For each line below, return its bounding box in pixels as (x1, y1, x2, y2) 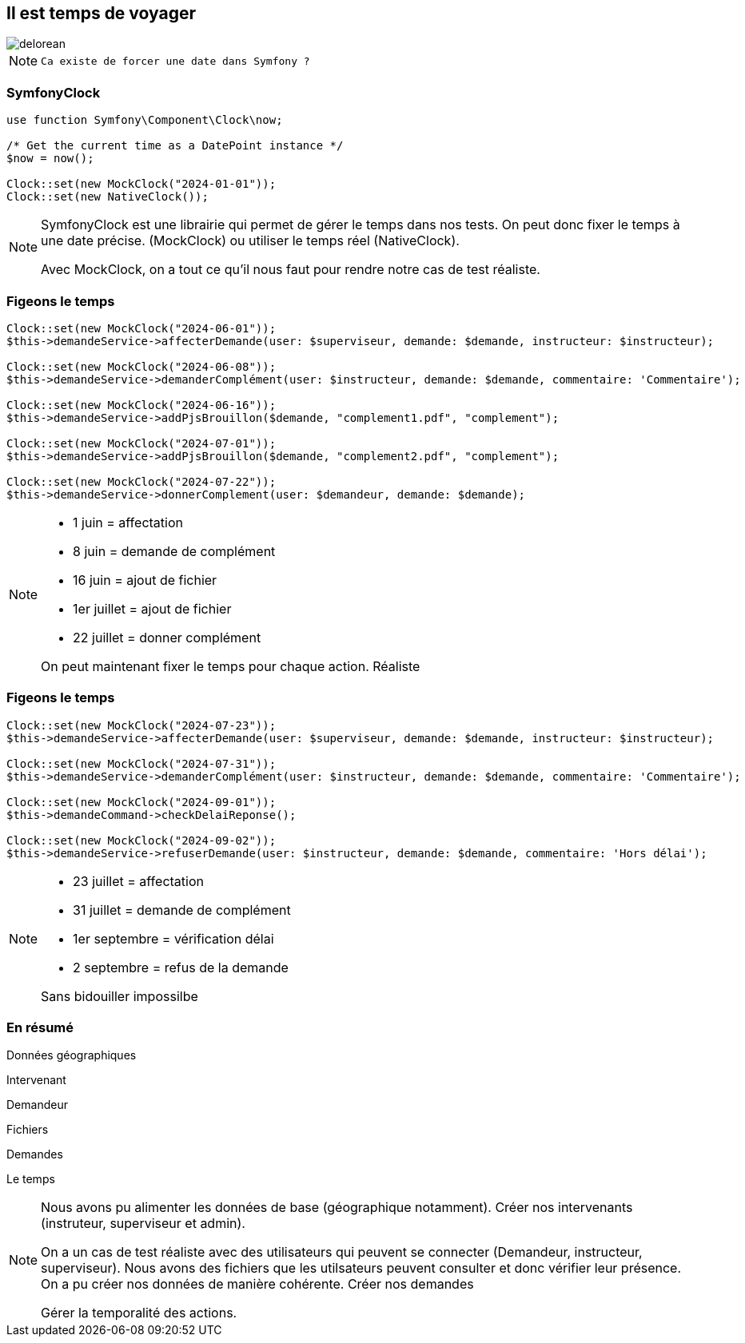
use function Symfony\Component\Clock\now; (6, 113, 283, 127)
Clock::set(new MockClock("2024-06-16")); (6, 398, 277, 411)
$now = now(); (6, 152, 94, 165)
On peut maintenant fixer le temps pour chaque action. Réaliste (41, 658, 420, 674)
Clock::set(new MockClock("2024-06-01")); (6, 321, 277, 335)
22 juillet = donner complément (73, 629, 261, 646)
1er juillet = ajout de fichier (73, 600, 232, 617)
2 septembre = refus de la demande (73, 959, 289, 975)
